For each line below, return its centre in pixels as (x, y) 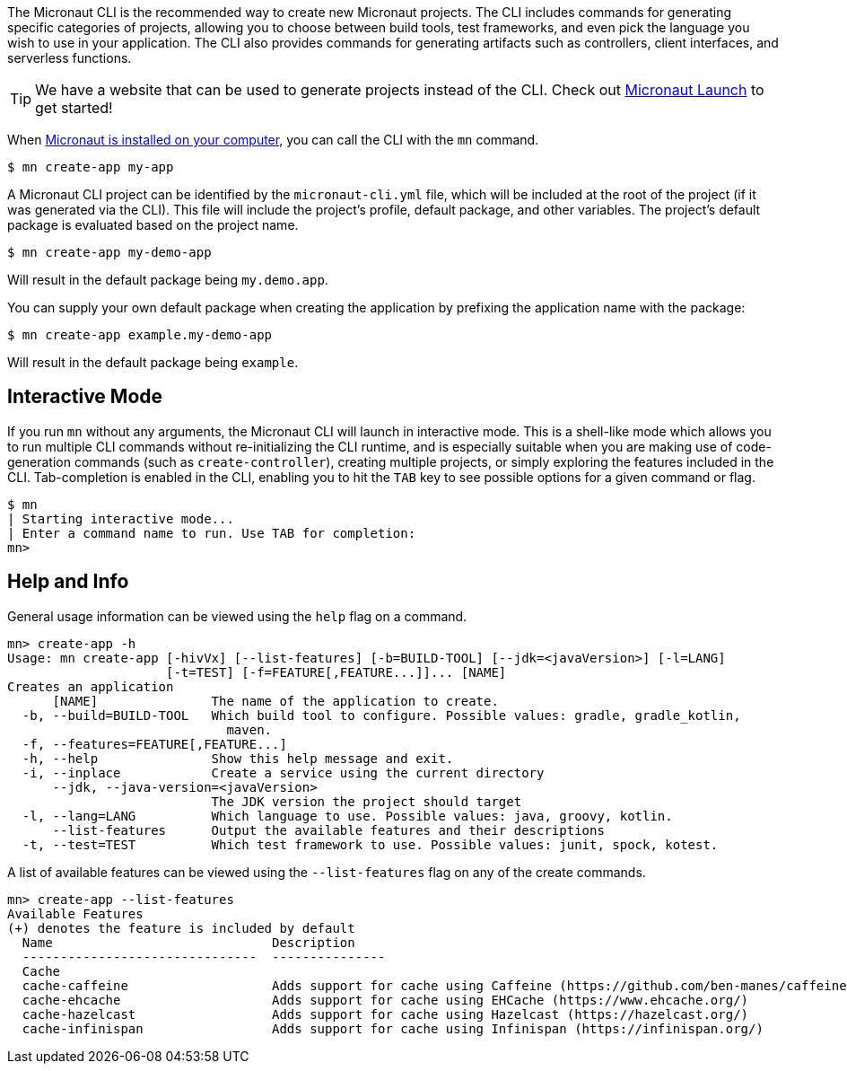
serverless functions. (70, 58)
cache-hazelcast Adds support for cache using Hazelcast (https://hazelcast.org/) (385, 1014)
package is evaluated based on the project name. (153, 225)
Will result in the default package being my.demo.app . (168, 280)
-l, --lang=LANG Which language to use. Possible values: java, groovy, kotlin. (347, 816)
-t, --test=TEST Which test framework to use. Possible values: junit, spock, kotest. (370, 844)
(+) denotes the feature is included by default (181, 928)
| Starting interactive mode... (121, 518)
